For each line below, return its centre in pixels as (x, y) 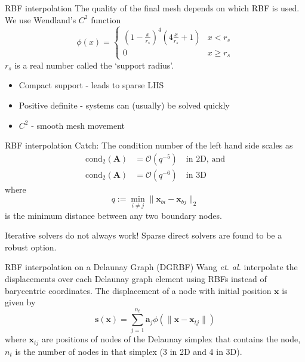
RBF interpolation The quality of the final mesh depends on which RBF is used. (152, 8)
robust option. (31, 247)
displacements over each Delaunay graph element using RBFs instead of (136, 278)
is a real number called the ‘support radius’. (94, 65)
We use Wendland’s (41, 19)
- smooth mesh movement (78, 125)
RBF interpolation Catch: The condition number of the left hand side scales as (149, 145)
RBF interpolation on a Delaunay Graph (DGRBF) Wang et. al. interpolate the (151, 267)
